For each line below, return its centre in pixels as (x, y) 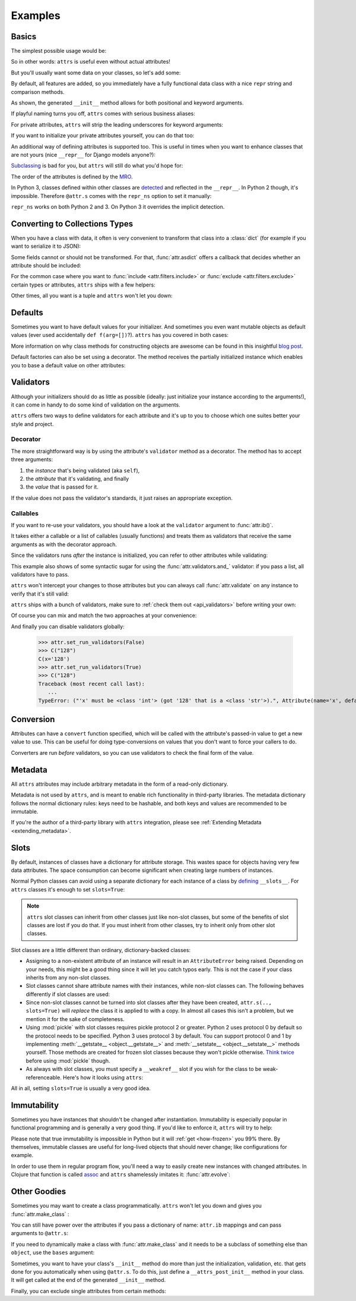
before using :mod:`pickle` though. (68, 1060)
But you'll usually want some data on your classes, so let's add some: (96, 73)
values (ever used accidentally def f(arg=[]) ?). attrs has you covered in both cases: (120, 335)
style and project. (32, 424)
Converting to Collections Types (72, 224)
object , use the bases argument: (53, 1253)
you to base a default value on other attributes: (68, 365)
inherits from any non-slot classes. (68, 977)
